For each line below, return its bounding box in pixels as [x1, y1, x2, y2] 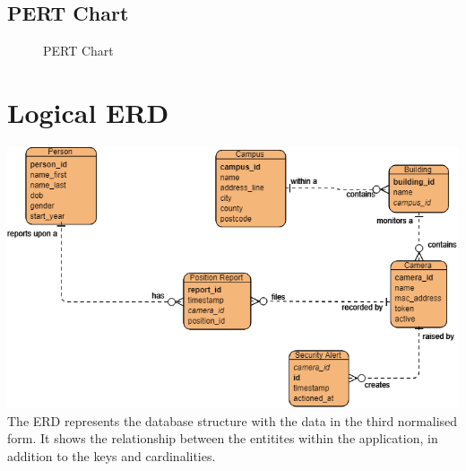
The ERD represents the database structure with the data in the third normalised [7, 411, 458, 430]
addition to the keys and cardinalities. [7, 446, 216, 465]
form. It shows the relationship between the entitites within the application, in [7, 429, 438, 448]
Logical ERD [7, 93, 169, 130]
